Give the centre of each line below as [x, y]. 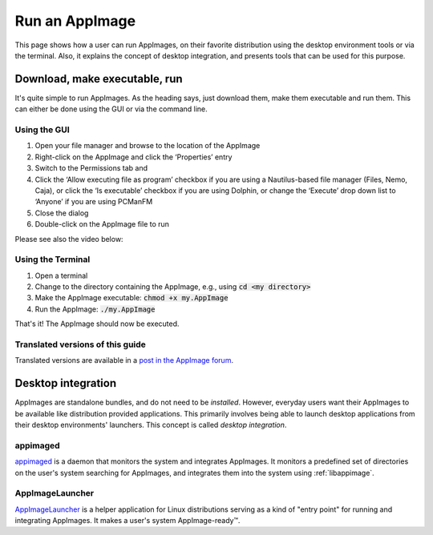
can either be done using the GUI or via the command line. [111, 109]
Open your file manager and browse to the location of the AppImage [148, 146]
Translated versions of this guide [80, 344]
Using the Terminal [53, 259]
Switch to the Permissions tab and [91, 168]
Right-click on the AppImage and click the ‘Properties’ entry [134, 157]
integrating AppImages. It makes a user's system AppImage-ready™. [127, 521]
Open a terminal [61, 276]
